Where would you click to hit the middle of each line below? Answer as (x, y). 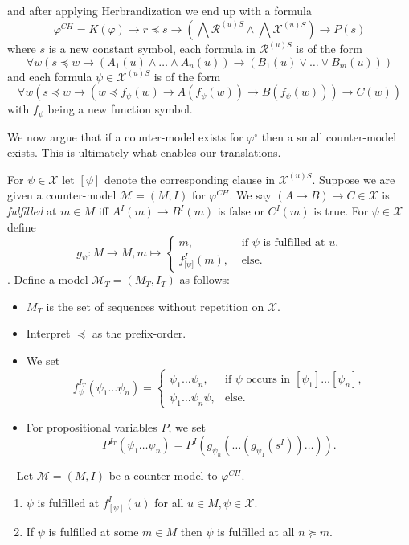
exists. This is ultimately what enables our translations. (144, 152)
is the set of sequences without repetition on (155, 306)
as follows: (204, 279)
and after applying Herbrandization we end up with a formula (160, 10)
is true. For (341, 211)
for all (169, 502)
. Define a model (48, 279)
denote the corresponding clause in (190, 179)
